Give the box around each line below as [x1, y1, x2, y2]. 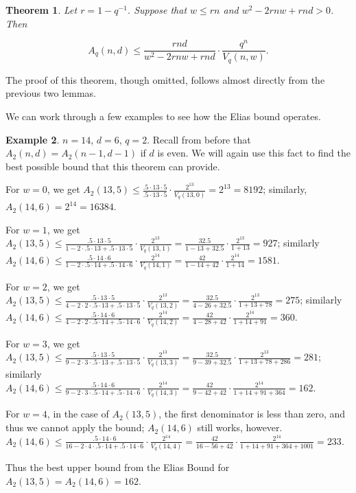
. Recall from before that [147, 132, 251, 146]
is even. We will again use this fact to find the [157, 146, 351, 160]
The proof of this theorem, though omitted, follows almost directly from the [5, 72, 325, 87]
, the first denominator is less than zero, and [158, 406, 346, 421]
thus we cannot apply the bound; [5, 420, 145, 435]
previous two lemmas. [5, 86, 97, 100]
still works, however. [197, 420, 283, 435]
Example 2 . [5, 132, 60, 146]
